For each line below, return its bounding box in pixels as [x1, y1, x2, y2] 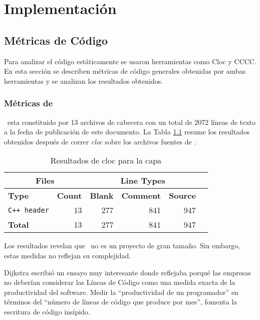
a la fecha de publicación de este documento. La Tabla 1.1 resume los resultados [4, 126, 250, 137]
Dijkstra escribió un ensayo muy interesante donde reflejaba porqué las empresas [4, 267, 251, 277]
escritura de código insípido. [4, 306, 90, 316]
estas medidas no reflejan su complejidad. [4, 250, 131, 260]
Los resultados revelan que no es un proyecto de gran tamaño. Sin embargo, [4, 240, 240, 251]
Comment [121, 190, 161, 202]
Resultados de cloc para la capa [50, 154, 162, 167]
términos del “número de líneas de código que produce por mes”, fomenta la [4, 296, 237, 307]
